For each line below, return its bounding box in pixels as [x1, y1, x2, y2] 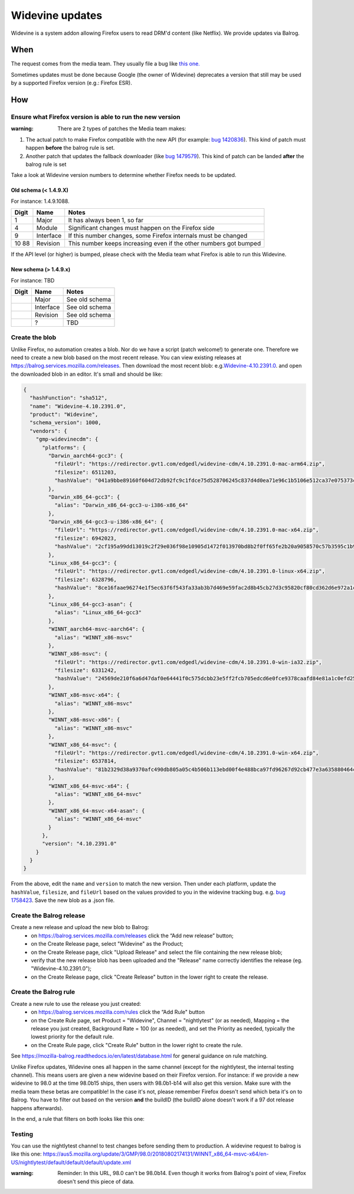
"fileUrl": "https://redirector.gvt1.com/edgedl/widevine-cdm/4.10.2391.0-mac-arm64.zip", [54, 461, 326, 467]
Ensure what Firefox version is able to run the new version [11, 113, 181, 121]
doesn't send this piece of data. [57, 1177, 135, 1185]
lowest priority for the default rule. [31, 1033, 114, 1041]
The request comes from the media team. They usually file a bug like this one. [11, 60, 200, 67]
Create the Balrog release [11, 911, 86, 920]
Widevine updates [11, 9, 103, 22]
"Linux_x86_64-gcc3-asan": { [48, 601, 133, 608]
